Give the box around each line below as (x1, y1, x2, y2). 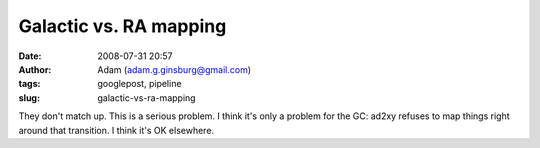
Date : (18, 50, 42, 62)
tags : (18, 78, 41, 90)
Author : (18, 63, 52, 75)
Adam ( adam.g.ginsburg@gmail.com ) (97, 63, 252, 75)
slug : (18, 91, 40, 104)
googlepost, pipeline (97, 78, 182, 90)
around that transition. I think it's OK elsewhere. (18, 124, 215, 136)
